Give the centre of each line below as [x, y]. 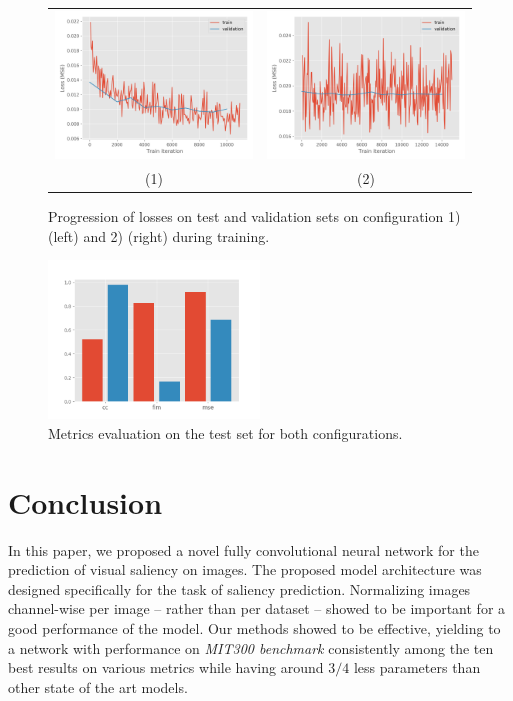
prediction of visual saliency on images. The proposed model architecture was [245, 569]
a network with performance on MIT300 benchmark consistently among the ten [251, 647]
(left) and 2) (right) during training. [159, 235]
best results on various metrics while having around [166, 667]
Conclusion [85, 501]
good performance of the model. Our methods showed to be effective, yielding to [254, 628]
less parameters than [417, 667]
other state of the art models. [98, 686]
